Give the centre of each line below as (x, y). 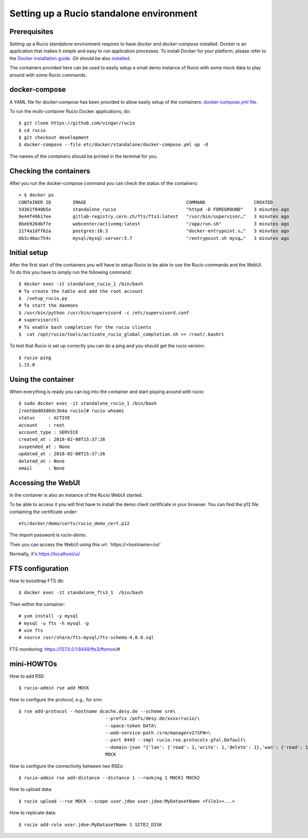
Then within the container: (37, 604)
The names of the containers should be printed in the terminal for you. (84, 156)
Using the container (42, 379)
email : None (42, 468)
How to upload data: (31, 789)
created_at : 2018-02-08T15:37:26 (62, 440)
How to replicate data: (33, 813)
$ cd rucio (32, 130)
